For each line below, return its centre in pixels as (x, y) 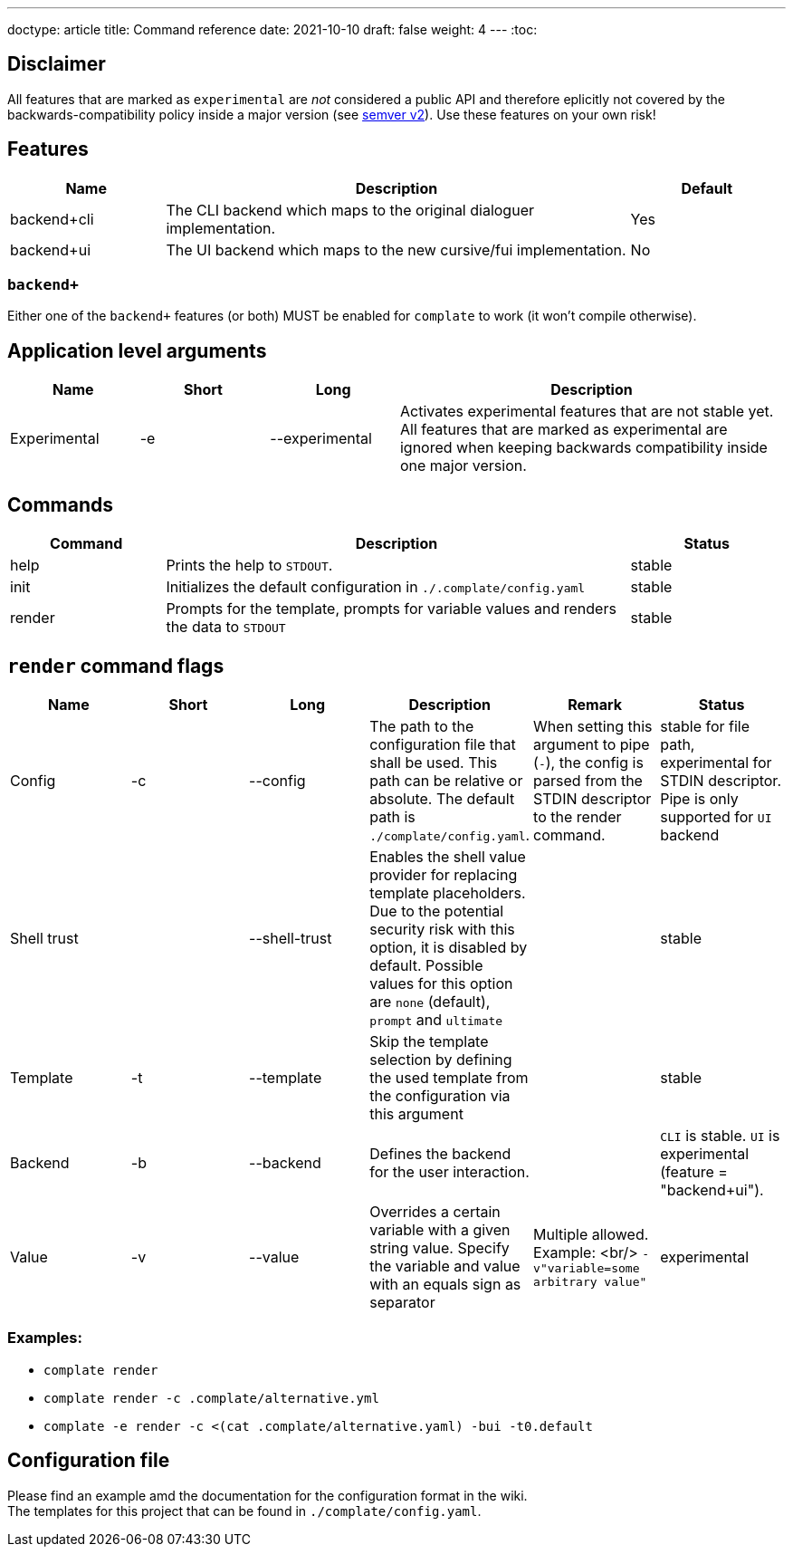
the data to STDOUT (226, 627)
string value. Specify (439, 1247)
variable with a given (440, 1229)
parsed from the (588, 780)
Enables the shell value (448, 856)
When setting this (593, 726)
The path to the (422, 726)
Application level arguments (137, 350)
